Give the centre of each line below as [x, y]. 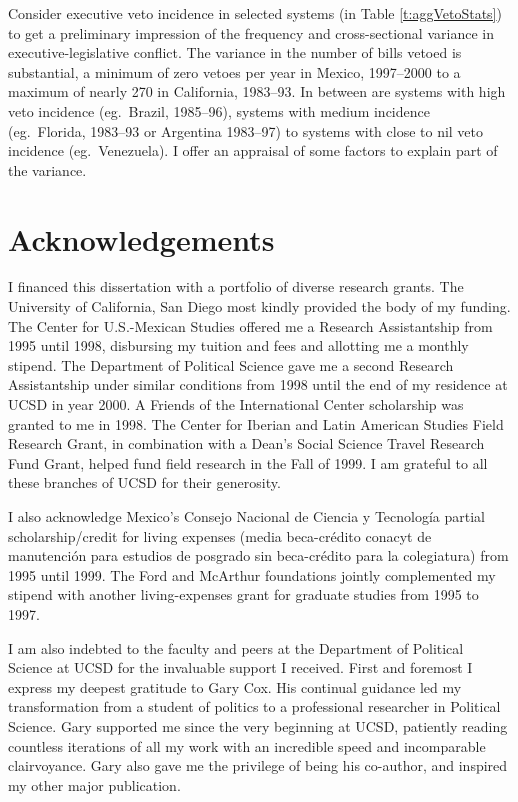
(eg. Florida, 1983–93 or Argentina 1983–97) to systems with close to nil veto [246, 130]
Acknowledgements [141, 238]
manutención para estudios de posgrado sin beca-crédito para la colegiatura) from [258, 555]
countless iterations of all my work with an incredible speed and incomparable [247, 745]
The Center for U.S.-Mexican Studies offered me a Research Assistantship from [250, 325]
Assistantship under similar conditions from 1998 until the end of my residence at [258, 384]
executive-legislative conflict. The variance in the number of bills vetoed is [235, 52]
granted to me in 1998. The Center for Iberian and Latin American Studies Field [256, 423]
